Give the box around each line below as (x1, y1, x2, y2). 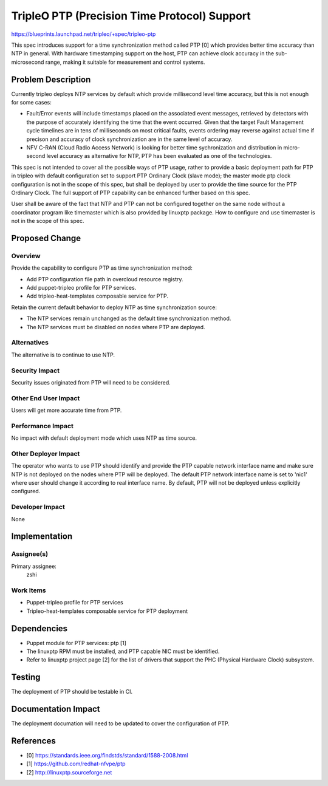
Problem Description (11, 74, 91, 84)
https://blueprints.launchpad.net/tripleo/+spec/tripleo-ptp (11, 30, 156, 38)
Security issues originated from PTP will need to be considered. (11, 378, 171, 386)
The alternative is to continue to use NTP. (11, 351, 115, 358)
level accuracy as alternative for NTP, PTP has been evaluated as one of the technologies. (46, 152, 272, 160)
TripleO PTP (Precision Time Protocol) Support (11, 9, 251, 22)
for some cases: (11, 99, 52, 106)
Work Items (11, 586, 46, 595)
